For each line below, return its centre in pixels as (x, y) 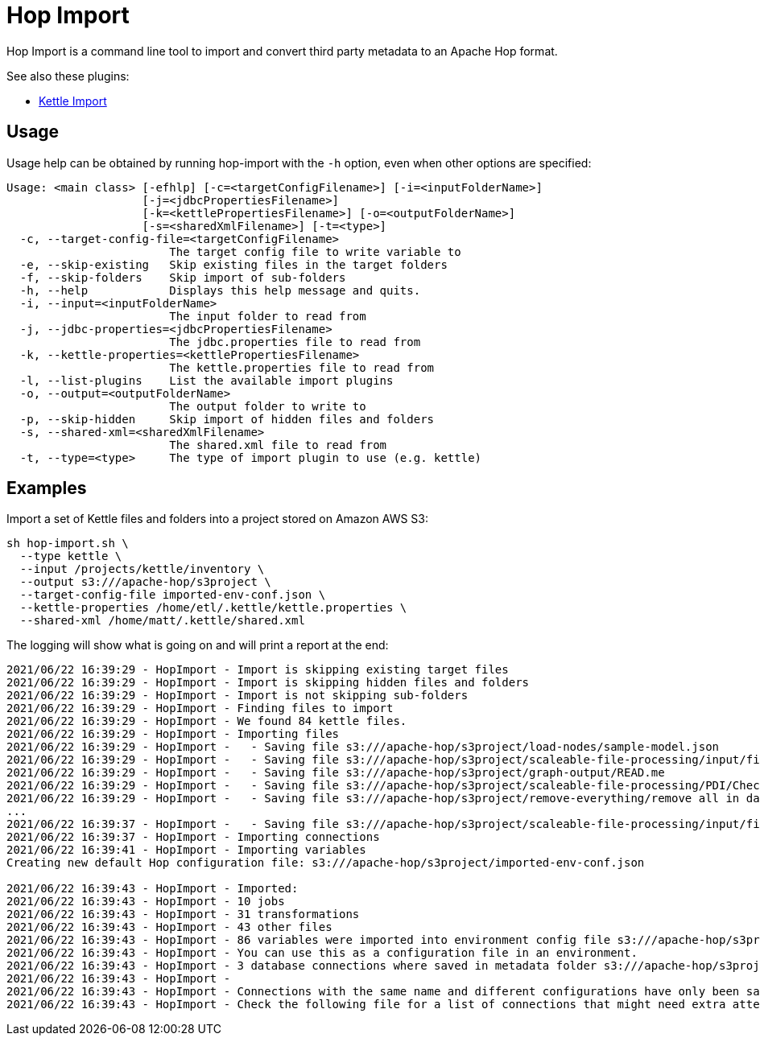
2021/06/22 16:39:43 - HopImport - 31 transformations (183, 914)
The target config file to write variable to (315, 251)
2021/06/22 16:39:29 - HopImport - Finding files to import (200, 708)
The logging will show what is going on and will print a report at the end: (198, 645)
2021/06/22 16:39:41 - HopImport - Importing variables (186, 850)
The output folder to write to (268, 406)
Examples (47, 488)
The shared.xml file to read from (278, 445)
